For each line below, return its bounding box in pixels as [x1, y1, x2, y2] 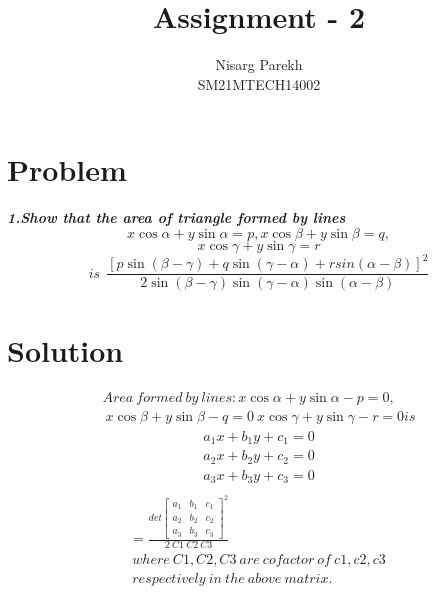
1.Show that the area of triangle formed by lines [7, 207, 346, 228]
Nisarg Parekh [215, 54, 303, 75]
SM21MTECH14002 [197, 73, 321, 94]
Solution [7, 329, 124, 370]
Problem [7, 149, 127, 190]
